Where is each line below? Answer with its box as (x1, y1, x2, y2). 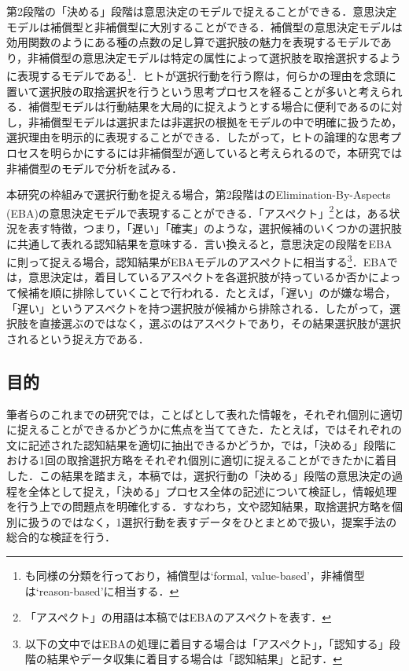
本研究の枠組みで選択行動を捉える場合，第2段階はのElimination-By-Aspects (6, 186, 391, 203)
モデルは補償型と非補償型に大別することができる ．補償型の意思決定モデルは (6, 18, 403, 35)
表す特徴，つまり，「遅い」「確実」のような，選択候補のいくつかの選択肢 (28, 220, 403, 236)
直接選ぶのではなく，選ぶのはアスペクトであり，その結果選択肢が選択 (39, 315, 401, 332)
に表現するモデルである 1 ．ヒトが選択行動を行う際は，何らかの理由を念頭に (6, 65, 396, 84)
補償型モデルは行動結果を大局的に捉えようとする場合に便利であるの (28, 98, 381, 115)
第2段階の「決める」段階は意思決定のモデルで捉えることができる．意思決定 (6, 3, 397, 19)
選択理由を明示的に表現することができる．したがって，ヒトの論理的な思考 (6, 129, 391, 145)
